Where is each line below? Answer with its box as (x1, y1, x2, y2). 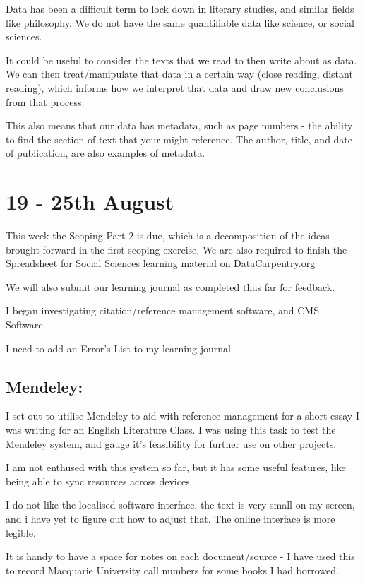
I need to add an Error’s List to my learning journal (6, 340, 231, 355)
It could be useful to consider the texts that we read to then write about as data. (6, 52, 357, 67)
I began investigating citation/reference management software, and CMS (6, 303, 319, 318)
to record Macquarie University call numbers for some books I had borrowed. (6, 562, 339, 577)
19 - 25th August (6, 187, 174, 216)
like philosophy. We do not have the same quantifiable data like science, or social (6, 15, 354, 30)
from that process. (6, 94, 85, 109)
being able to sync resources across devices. (6, 473, 193, 488)
